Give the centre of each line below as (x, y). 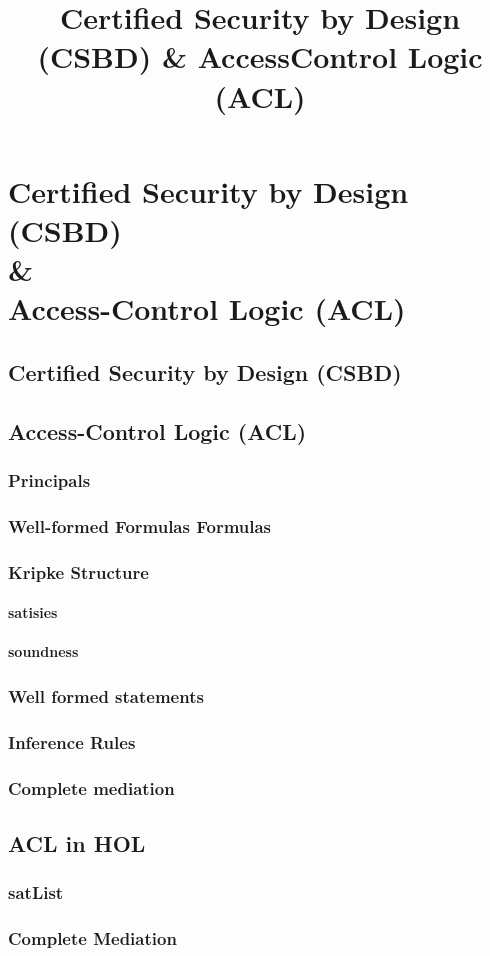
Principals (49, 479)
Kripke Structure (78, 571)
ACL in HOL (77, 842)
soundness (43, 651)
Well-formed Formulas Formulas (140, 525)
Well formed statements (106, 695)
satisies (33, 612)
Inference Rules (72, 741)
